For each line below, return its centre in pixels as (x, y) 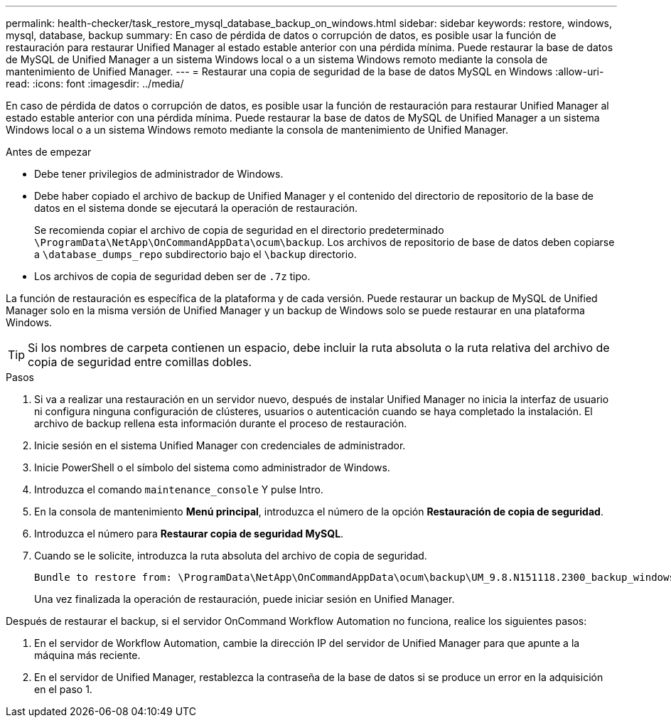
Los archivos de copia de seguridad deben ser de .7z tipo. (172, 276)
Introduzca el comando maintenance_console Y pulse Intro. (179, 489)
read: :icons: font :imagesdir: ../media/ (95, 84)
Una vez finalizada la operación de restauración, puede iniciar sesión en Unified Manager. (245, 599)
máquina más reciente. (87, 655)
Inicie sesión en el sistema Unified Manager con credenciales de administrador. (220, 445)
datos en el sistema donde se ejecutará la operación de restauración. (196, 208)
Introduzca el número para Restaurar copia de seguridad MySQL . (189, 534)
